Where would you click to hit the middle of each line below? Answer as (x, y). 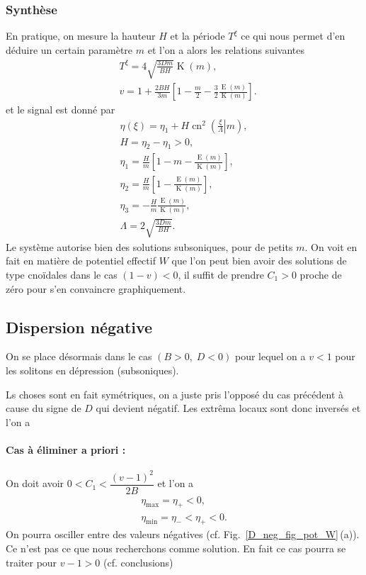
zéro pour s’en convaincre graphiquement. (96, 288)
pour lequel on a (270, 356)
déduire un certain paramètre (69, 49)
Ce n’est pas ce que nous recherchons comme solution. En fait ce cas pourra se (176, 548)
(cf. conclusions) (138, 562)
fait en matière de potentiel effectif (81, 261)
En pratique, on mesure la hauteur (81, 36)
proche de (321, 274)
